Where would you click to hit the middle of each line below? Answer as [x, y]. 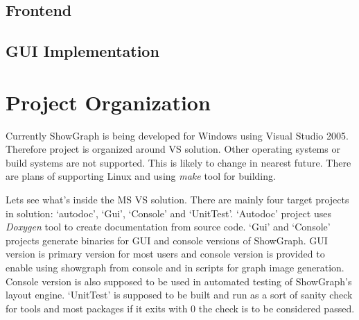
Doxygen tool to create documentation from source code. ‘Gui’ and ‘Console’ [168, 227]
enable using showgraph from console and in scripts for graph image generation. [175, 268]
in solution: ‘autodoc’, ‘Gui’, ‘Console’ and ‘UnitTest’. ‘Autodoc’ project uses [168, 213]
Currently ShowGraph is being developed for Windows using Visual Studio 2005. [177, 135]
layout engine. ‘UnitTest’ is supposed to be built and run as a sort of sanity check [179, 295]
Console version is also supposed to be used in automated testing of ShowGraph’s [179, 281]
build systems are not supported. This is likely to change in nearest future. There [178, 162]
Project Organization [108, 102]
